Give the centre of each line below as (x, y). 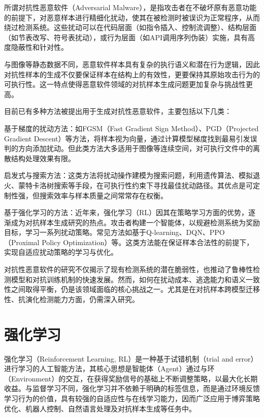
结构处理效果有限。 (43, 158)
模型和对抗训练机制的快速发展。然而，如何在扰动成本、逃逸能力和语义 (128, 279)
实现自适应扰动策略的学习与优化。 (61, 252)
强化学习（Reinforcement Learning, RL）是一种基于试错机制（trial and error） (131, 358)
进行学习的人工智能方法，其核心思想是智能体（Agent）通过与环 (109, 368)
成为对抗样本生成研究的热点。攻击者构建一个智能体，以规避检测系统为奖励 (135, 222)
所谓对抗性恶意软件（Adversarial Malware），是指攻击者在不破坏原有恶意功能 (130, 7)
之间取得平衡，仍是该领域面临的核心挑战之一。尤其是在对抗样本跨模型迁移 (135, 289)
